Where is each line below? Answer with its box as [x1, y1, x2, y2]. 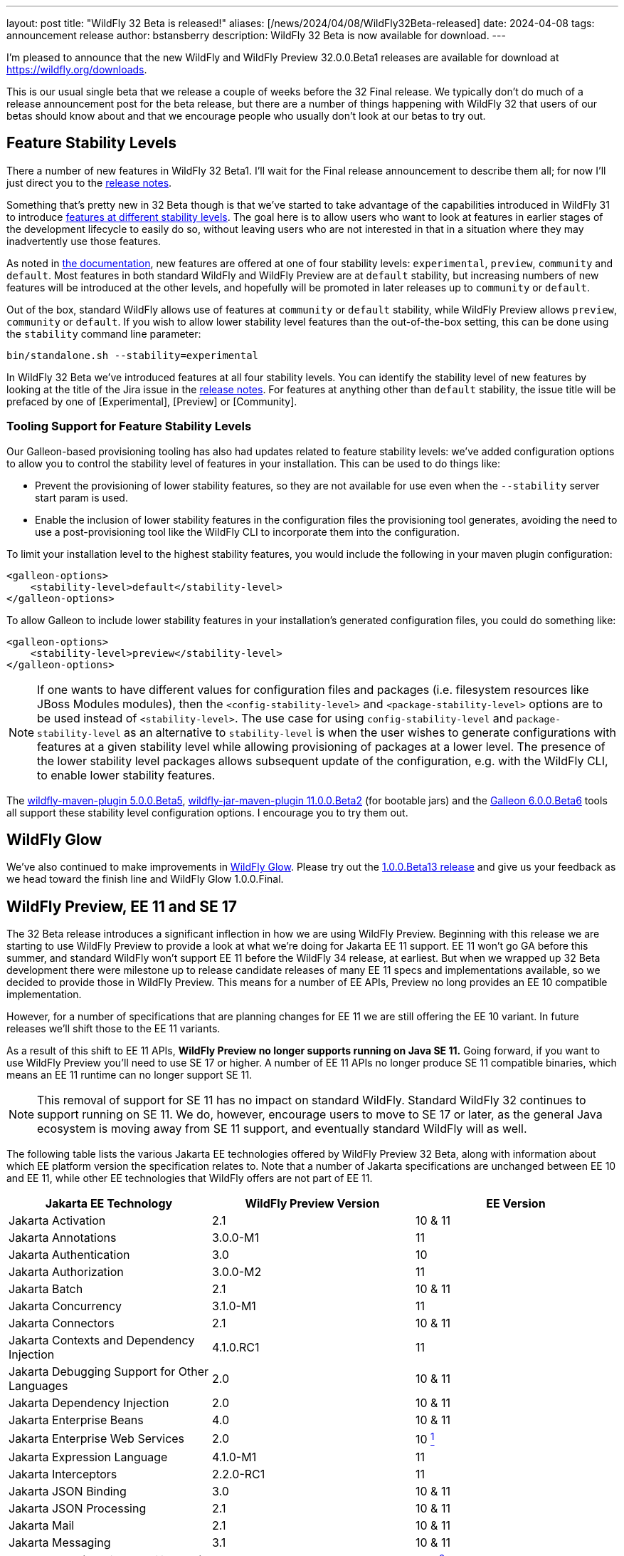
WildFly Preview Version [245, 1196, 380, 1211]
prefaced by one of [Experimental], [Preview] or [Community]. [6, 395, 297, 408]
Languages [9, 1379, 68, 1394]
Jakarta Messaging [9, 1535, 111, 1550]
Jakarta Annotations [9, 1230, 117, 1245]
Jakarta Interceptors [9, 1466, 117, 1481]
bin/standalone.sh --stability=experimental [6, 349, 259, 361]
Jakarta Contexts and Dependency [9, 1333, 195, 1348]
